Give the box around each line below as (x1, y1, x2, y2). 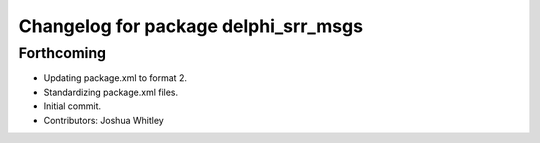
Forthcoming (18, 44, 107, 62)
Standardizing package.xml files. (43, 86, 179, 98)
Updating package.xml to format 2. (43, 72, 187, 84)
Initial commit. (43, 100, 102, 112)
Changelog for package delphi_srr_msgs (18, 15, 364, 37)
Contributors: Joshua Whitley (43, 114, 164, 126)
